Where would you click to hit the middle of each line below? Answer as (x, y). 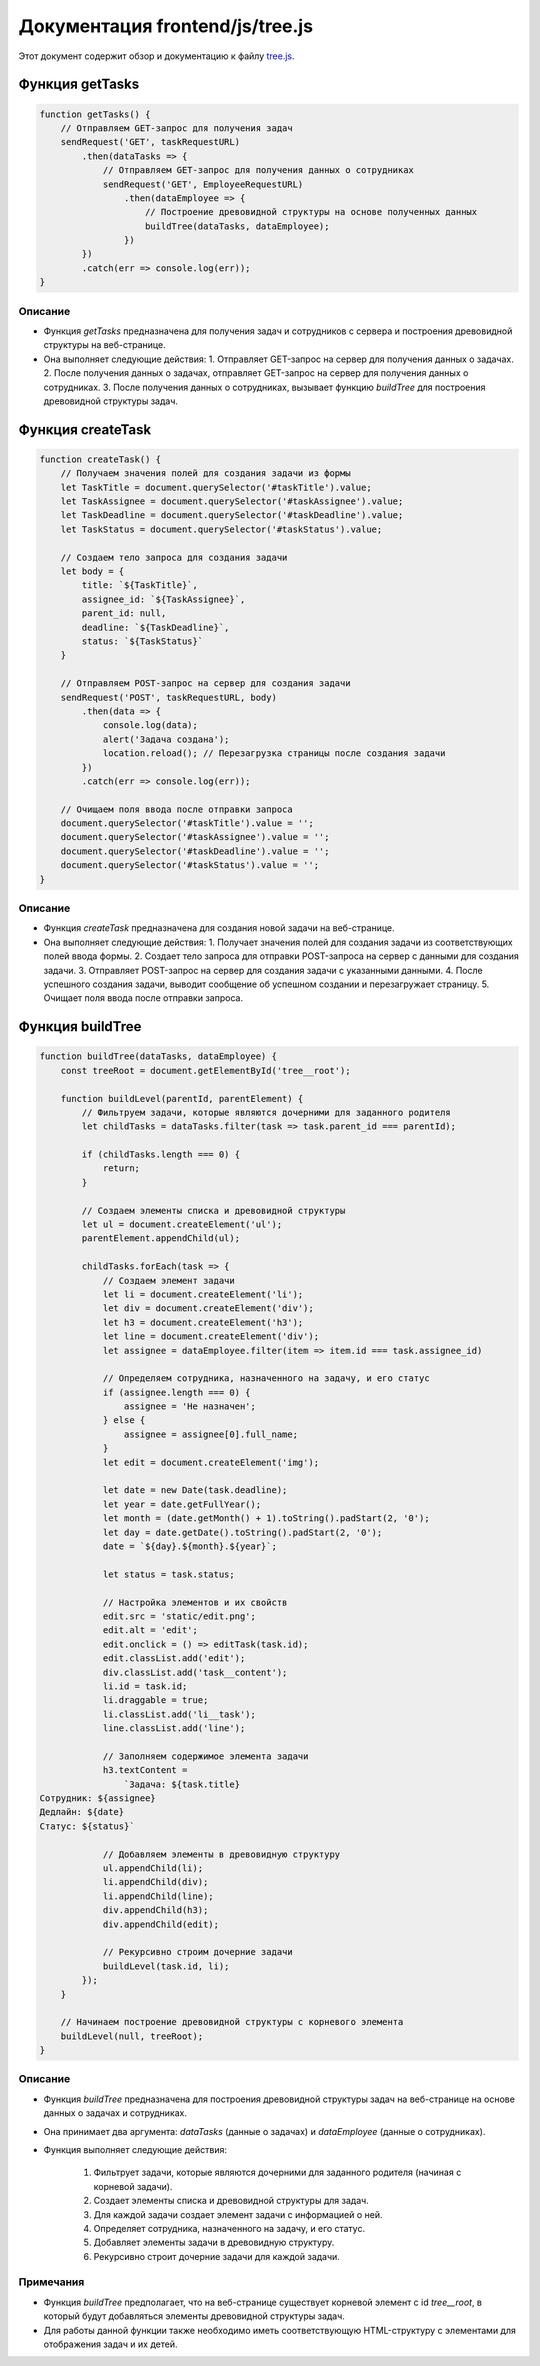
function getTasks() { (95, 114)
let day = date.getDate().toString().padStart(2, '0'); (242, 1532)
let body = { (92, 571)
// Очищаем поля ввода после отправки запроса (177, 809)
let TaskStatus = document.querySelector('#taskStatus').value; (221, 529)
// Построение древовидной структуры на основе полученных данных (311, 212)
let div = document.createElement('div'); (208, 1308)
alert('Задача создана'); (166, 739)
